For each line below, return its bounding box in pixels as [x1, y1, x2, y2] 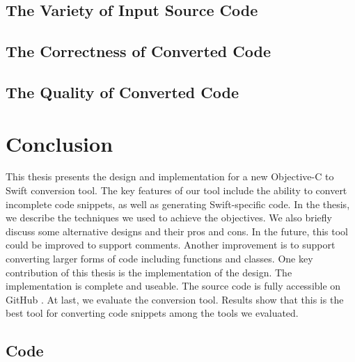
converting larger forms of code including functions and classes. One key [6, 251, 313, 266]
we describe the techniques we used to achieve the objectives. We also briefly [6, 210, 332, 225]
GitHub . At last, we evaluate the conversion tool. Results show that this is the [6, 292, 344, 306]
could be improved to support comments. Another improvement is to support [6, 237, 336, 252]
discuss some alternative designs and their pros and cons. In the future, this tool [6, 223, 349, 238]
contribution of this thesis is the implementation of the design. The [6, 265, 292, 279]
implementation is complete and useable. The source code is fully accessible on [6, 278, 341, 293]
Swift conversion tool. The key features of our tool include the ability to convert [6, 183, 347, 198]
